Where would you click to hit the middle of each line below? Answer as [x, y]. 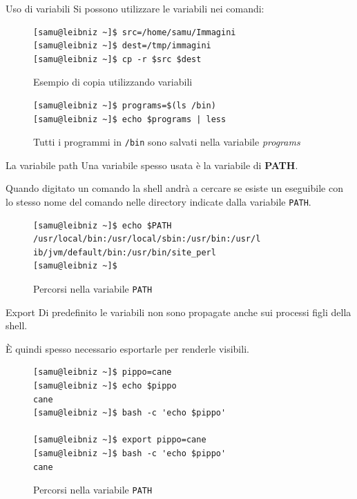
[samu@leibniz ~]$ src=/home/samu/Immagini [135, 32]
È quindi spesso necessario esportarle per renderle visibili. [127, 348]
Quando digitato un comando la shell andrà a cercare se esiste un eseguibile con [174, 188]
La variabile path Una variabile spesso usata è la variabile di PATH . [152, 165]
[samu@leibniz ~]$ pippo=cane [103, 372]
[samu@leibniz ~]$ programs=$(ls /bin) [125, 105]
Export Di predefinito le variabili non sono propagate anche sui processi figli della [178, 312]
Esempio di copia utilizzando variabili [113, 82]
